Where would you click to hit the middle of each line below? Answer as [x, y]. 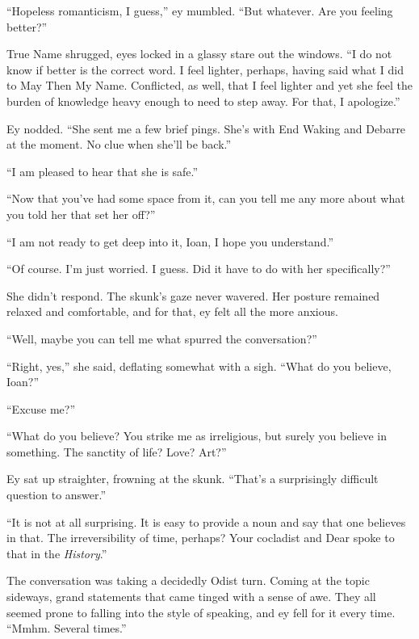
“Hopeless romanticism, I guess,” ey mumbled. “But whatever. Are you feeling [200, 11]
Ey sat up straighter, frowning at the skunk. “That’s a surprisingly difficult [193, 479]
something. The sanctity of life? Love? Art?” [117, 451]
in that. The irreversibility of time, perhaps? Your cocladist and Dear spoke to [201, 538]
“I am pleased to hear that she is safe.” [103, 171]
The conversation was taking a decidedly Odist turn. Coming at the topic [188, 580]
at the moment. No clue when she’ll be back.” [119, 144]
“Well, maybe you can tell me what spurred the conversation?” [162, 338]
